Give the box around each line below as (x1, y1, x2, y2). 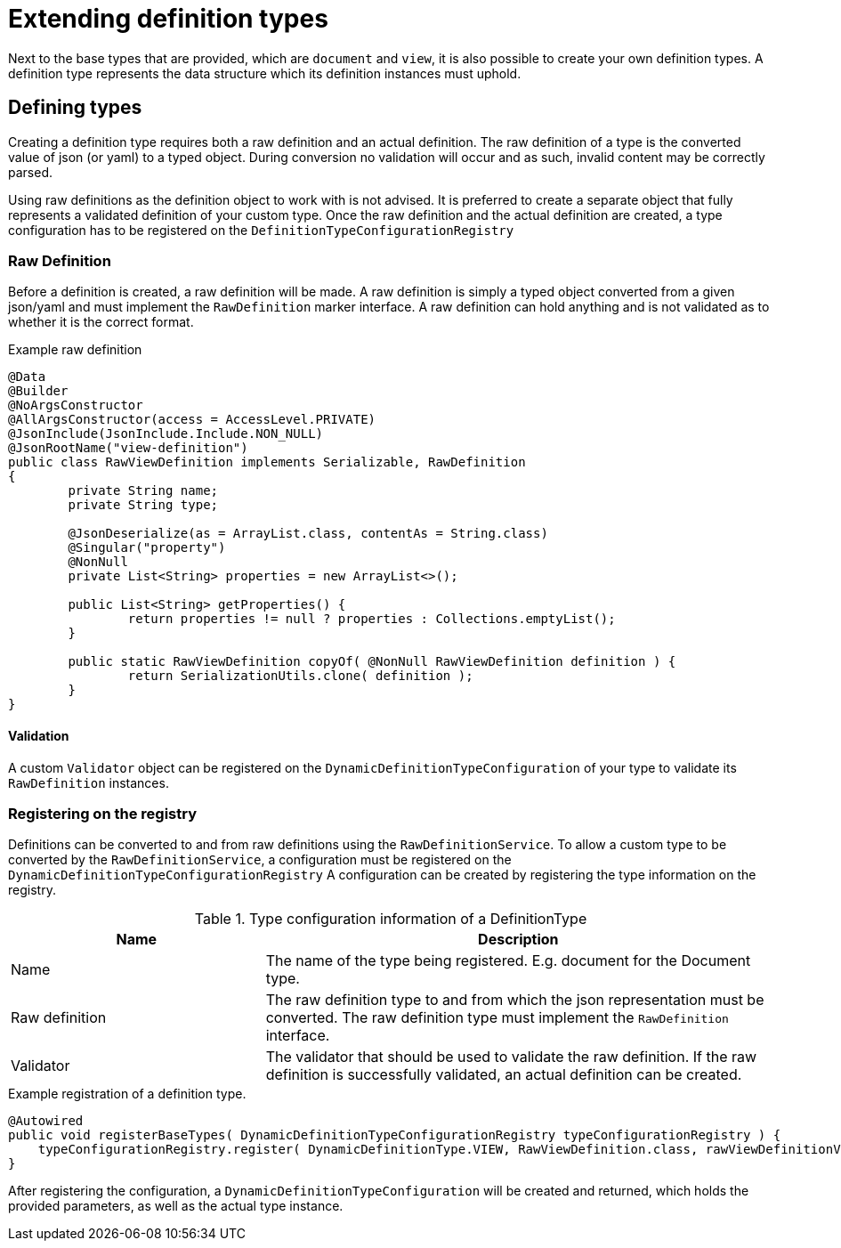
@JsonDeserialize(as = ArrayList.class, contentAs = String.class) (68, 526, 548, 541)
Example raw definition (8, 342, 142, 358)
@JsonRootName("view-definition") (8, 441, 248, 456)
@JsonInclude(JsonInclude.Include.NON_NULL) (8, 426, 324, 442)
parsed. (8, 164, 53, 180)
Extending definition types (8, 4, 328, 34)
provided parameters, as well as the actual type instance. (8, 1198, 344, 1214)
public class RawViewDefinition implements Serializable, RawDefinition (8, 455, 526, 470)
